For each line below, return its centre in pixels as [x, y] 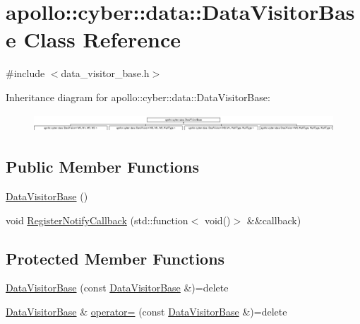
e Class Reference [93, 39]
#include [25, 73]
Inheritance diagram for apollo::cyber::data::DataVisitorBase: [138, 97]
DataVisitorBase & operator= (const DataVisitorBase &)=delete [146, 312]
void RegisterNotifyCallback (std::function [97, 220]
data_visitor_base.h [105, 73]
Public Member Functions [102, 167]
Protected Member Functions [115, 258]
